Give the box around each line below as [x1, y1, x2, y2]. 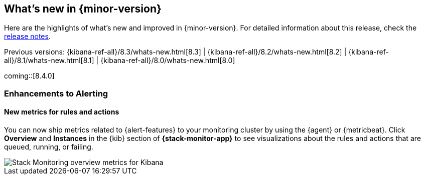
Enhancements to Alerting [4, 88, 108, 98]
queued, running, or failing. [4, 142, 93, 151]
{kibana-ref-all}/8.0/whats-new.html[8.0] [100, 56, 235, 65]
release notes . [4, 32, 51, 41]
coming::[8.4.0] [4, 71, 55, 80]
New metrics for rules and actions [4, 107, 119, 116]
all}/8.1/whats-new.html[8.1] [4, 56, 94, 65]
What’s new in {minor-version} [4, 2, 162, 15]
